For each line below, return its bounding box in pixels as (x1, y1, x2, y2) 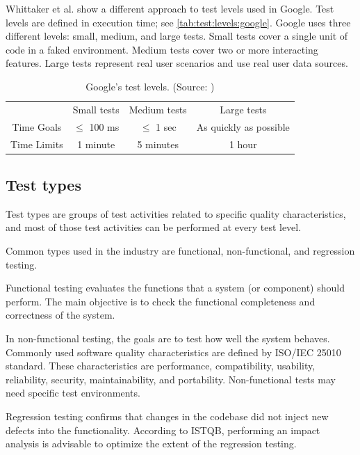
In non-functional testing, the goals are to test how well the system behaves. (6, 330, 330, 345)
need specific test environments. (6, 385, 140, 400)
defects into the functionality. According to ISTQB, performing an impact (6, 422, 320, 437)
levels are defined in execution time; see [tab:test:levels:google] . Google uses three (6, 15, 351, 29)
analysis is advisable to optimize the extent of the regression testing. (6, 436, 297, 451)
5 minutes (137, 136, 179, 151)
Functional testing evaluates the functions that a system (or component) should (6, 280, 345, 295)
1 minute (77, 136, 115, 151)
